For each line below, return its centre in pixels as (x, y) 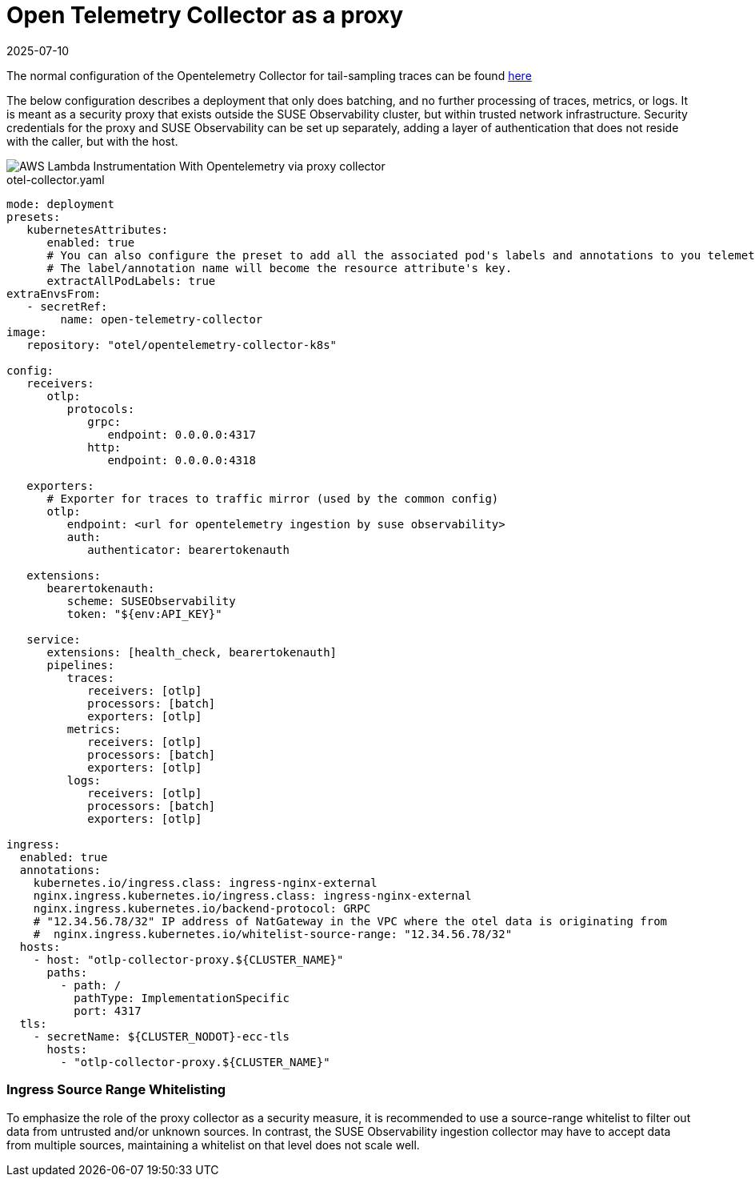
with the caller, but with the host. (92, 141)
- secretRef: (67, 306)
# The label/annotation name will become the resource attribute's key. (280, 268)
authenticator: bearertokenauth (189, 549)
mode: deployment (60, 204)
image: (27, 332)
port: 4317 (108, 1011)
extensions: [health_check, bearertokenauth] (192, 652)
